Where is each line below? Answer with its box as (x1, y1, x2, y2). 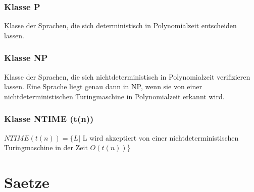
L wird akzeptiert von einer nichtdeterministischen (82, 132, 239, 143)
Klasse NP (4, 51, 48, 64)
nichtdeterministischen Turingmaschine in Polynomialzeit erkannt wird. (4, 91, 225, 101)
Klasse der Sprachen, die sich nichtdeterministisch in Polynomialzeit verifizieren (4, 71, 250, 82)
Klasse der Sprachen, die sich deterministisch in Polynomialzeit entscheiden (4, 20, 237, 31)
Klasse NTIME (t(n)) (4, 112, 94, 125)
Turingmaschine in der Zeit (4, 142, 88, 153)
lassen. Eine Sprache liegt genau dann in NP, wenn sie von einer (4, 81, 202, 92)
